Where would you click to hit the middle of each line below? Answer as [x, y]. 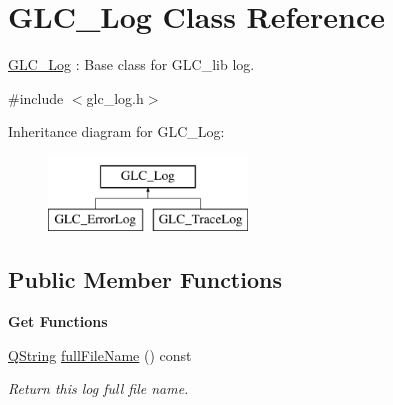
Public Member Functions [145, 279]
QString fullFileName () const [100, 354]
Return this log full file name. [98, 388]
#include [36, 97]
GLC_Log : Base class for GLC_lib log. [131, 64]
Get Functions [58, 321]
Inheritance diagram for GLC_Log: [116, 131]
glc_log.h [115, 97]
